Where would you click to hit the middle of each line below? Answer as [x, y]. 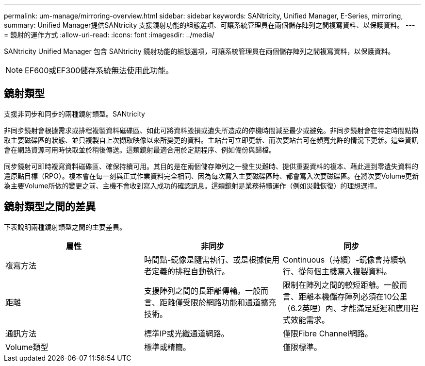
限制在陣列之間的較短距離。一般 [341, 285]
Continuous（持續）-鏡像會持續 [340, 259]
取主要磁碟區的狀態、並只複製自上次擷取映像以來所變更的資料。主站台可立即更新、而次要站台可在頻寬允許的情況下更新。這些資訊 [211, 140]
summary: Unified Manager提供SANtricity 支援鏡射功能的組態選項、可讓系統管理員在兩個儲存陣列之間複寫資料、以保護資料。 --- [210, 25]
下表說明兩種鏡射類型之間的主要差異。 [65, 227]
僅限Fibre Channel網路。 [327, 333]
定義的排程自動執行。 [190, 271]
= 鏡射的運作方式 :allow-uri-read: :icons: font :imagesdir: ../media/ [109, 35]
